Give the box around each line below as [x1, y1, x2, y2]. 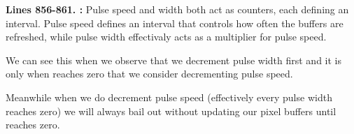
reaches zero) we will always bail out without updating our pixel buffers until [6, 103, 337, 118]
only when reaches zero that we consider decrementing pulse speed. [6, 66, 293, 81]
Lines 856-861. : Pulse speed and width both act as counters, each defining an [6, 2, 349, 16]
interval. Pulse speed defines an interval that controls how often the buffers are [6, 15, 344, 30]
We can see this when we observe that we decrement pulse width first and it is [6, 52, 342, 67]
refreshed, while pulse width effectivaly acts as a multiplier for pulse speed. [6, 29, 327, 44]
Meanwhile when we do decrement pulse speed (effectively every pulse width [6, 89, 332, 104]
